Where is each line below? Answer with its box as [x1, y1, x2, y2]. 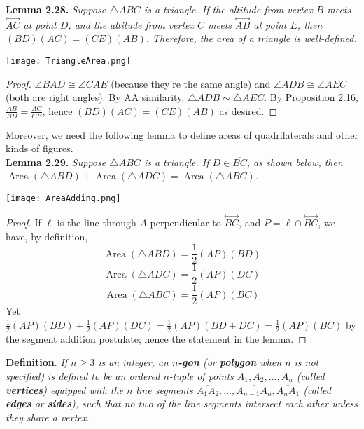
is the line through [57, 214, 136, 229]
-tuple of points [169, 368, 234, 383]
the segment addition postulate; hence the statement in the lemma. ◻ [6, 331, 307, 346]
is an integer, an [98, 355, 169, 369]
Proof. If [6, 214, 41, 229]
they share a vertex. [6, 409, 90, 424]
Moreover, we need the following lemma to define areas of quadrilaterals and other [6, 127, 358, 142]
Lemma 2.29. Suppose [6, 154, 106, 169]
